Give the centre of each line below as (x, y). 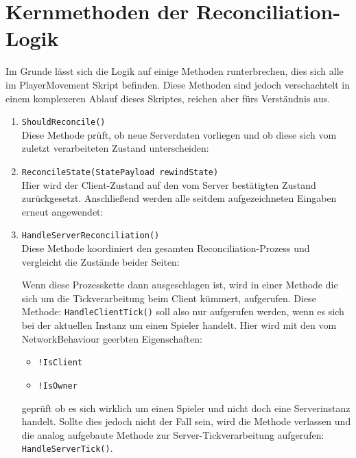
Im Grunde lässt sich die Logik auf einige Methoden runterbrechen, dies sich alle (175, 71)
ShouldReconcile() (63, 123)
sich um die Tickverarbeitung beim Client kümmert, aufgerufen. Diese (169, 298)
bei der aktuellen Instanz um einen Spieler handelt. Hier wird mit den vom (179, 325)
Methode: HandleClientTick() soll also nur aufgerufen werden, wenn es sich (183, 311)
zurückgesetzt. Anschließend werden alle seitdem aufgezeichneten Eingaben (179, 198)
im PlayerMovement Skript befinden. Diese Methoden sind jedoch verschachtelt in (178, 84)
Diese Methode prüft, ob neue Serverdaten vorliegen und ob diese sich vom (179, 134)
